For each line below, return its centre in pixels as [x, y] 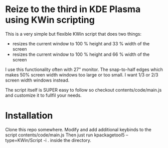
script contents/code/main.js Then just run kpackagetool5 [65, 135]
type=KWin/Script [24, 140]
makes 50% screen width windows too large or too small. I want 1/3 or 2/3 [82, 75]
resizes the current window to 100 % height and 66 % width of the [81, 54]
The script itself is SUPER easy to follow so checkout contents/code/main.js [83, 90]
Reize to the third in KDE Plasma [73, 9]
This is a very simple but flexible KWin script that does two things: [73, 34]
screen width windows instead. [37, 80]
